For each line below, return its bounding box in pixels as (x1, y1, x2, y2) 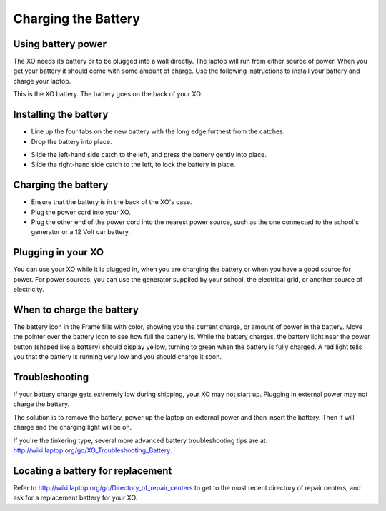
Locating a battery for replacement (13, 465, 172, 477)
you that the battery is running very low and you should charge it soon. (13, 353, 222, 361)
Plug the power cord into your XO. (31, 208, 132, 216)
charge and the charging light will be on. (13, 423, 132, 432)
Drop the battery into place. (31, 137, 112, 146)
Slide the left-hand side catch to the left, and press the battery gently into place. (31, 150, 267, 158)
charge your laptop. (13, 76, 71, 85)
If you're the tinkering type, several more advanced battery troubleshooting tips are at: (13, 436, 268, 445)
